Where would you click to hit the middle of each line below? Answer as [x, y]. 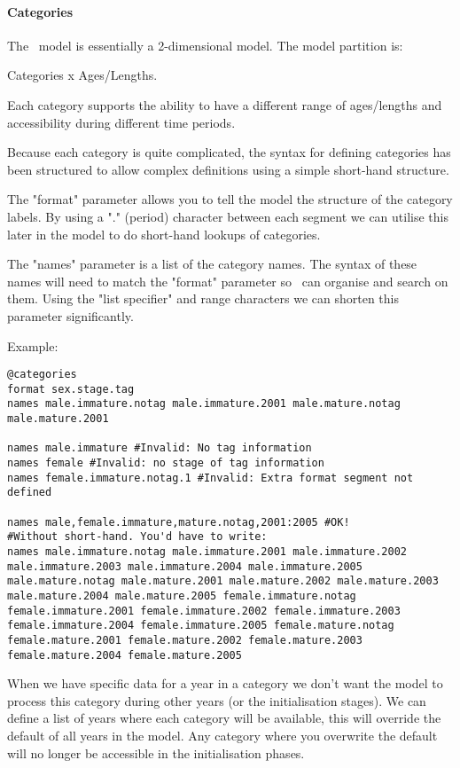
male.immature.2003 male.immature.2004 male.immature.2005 [185, 566]
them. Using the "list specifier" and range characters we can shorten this [203, 298]
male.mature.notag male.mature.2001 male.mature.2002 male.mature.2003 [223, 581]
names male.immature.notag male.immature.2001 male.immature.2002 [207, 551]
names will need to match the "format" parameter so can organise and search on [228, 281]
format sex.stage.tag [71, 389]
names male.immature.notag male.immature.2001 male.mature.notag [204, 404]
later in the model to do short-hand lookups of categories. [164, 234]
